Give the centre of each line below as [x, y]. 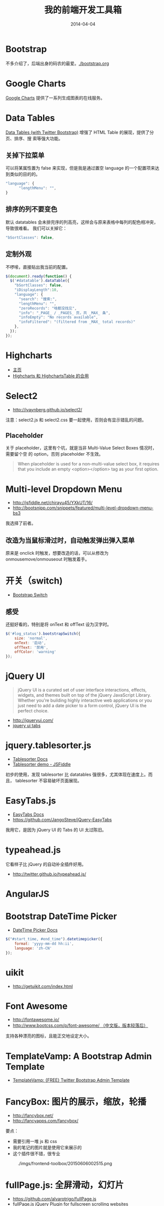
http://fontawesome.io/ [36, 1020]
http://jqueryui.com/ [33, 720]
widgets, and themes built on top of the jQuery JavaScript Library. [84, 695]
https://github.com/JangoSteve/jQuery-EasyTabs [62, 819]
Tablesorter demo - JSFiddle [41, 764]
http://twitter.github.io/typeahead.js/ [49, 874]
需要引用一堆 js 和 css [35, 1142]
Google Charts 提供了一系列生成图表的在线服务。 [55, 98]
